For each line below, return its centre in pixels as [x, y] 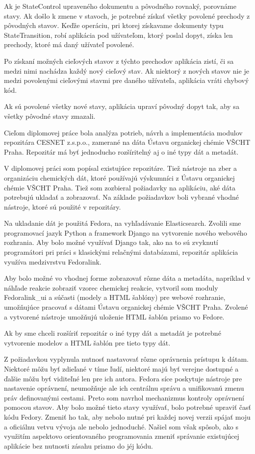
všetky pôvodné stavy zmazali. [50, 116]
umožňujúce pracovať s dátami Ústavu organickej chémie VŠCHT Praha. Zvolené [126, 307]
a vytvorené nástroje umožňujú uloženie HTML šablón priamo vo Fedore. [114, 316]
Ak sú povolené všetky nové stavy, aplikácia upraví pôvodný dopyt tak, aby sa [122, 106]
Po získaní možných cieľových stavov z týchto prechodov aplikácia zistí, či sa [119, 61]
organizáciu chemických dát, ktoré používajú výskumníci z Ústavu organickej [119, 177]
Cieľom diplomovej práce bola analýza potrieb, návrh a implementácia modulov [123, 132]
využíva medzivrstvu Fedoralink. [53, 261]
